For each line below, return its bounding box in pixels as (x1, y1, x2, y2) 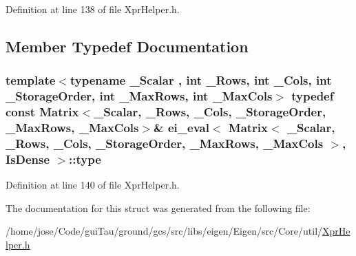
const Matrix (6, 103, 79, 120)
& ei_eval (154, 119, 209, 136)
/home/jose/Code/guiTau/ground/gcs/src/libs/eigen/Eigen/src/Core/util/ (6, 224, 323, 238)
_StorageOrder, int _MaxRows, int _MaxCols (6, 87, 273, 105)
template (6, 72, 56, 89)
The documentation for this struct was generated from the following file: (6, 200, 311, 215)
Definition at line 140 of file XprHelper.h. (6, 178, 180, 192)
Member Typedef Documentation (6, 35, 249, 56)
